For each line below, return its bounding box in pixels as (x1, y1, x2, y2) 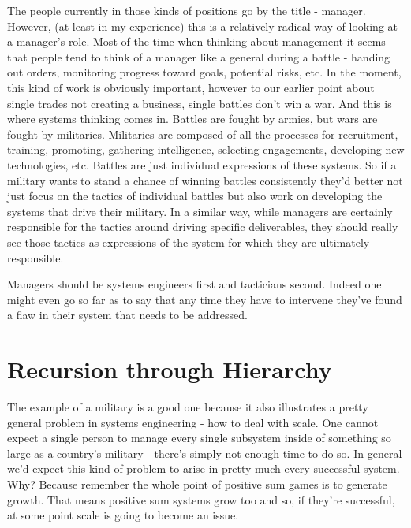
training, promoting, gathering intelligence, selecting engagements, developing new (7, 141, 405, 158)
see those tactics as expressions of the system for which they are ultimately (7, 233, 370, 250)
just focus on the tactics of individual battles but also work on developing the (7, 188, 383, 204)
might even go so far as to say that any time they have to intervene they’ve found (7, 291, 402, 307)
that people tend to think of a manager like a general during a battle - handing (7, 48, 390, 65)
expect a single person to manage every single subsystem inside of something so (7, 429, 391, 446)
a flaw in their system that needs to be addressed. (7, 307, 248, 323)
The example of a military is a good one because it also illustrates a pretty (7, 399, 368, 415)
